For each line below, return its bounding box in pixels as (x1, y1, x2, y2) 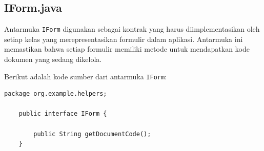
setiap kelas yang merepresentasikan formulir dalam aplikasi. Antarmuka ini (4, 33, 243, 44)
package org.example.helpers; (4, 90, 107, 98)
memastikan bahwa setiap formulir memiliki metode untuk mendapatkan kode (4, 44, 250, 54)
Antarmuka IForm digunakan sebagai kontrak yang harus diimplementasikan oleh (4, 24, 260, 34)
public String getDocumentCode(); (33, 130, 151, 138)
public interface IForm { (18, 110, 107, 118)
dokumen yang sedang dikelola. (4, 54, 102, 64)
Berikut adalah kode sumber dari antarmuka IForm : (4, 71, 167, 81)
